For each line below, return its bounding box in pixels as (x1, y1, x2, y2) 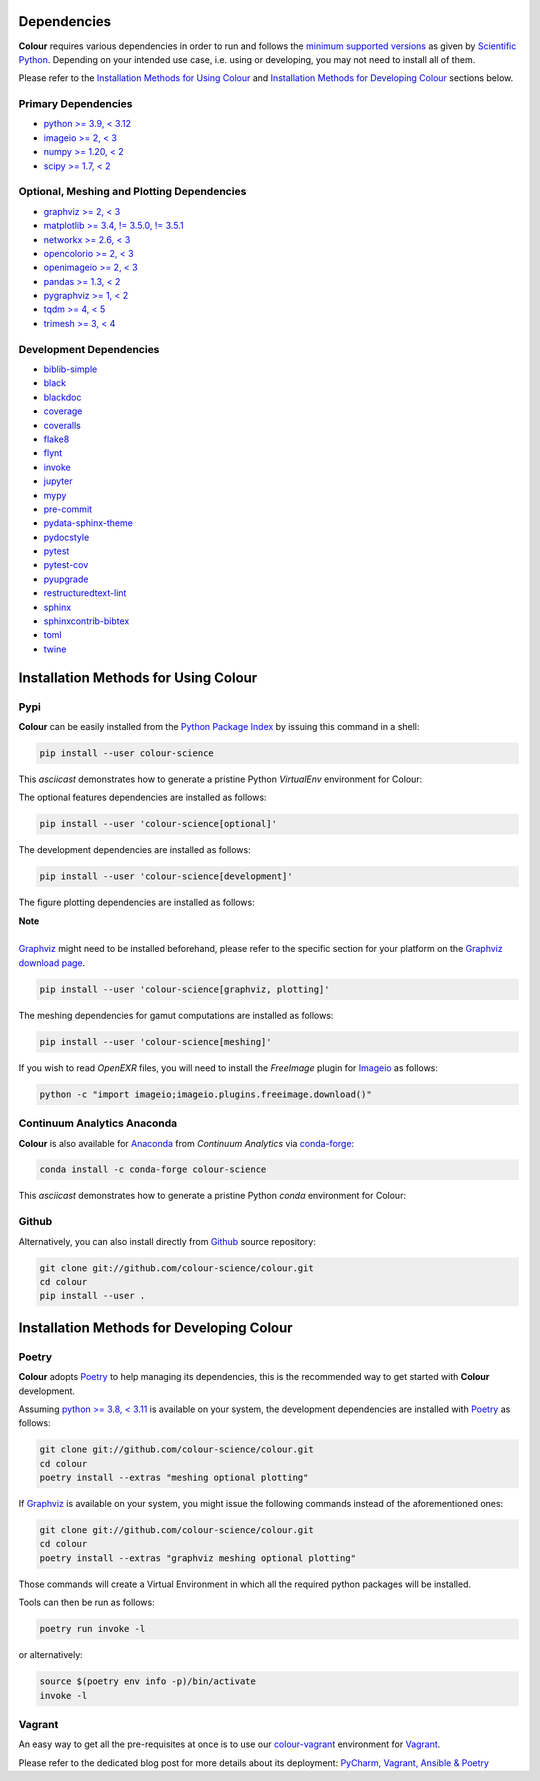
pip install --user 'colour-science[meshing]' (39, 1036, 272, 1047)
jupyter (43, 475, 73, 487)
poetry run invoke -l (39, 1623, 146, 1635)
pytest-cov (43, 559, 89, 571)
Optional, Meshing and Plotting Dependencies (18, 185, 247, 199)
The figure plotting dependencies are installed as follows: (18, 896, 255, 909)
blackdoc (43, 391, 82, 403)
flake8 (43, 433, 70, 445)
